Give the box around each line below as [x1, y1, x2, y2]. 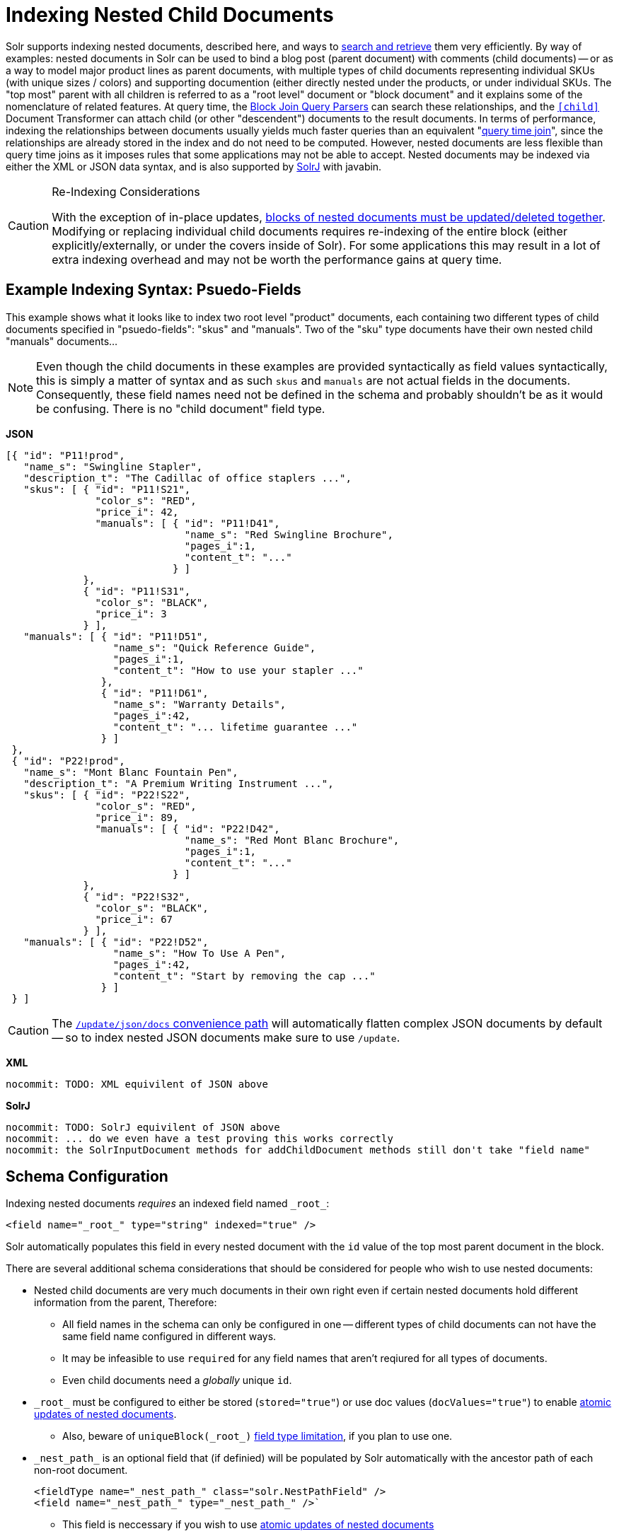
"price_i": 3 [95, 607, 167, 619]
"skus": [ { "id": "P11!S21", [23, 483, 191, 495]
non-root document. [34, 1464, 128, 1477]
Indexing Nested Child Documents [6, 3, 334, 27]
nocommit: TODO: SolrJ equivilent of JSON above [6, 1121, 280, 1133]
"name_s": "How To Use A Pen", [112, 947, 287, 959]
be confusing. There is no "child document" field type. [36, 401, 325, 416]
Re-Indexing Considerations [52, 184, 200, 199]
